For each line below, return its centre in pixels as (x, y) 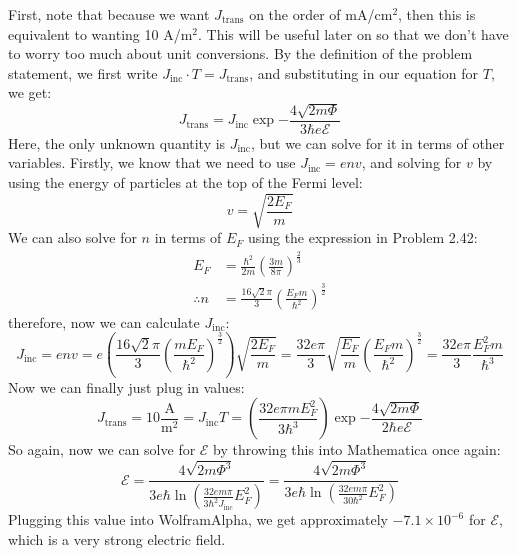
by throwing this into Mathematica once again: (357, 449)
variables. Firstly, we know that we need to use (152, 162)
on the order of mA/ (312, 14)
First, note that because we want (109, 14)
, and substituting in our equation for (364, 72)
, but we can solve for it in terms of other (377, 142)
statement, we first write (83, 72)
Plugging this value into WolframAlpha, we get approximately (198, 519)
